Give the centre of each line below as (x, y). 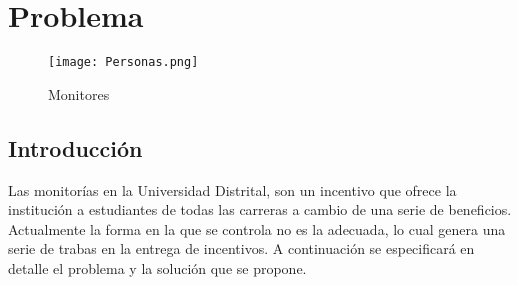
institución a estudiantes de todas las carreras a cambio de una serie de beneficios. (260, 209)
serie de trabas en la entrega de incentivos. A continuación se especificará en (241, 248)
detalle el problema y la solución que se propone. (157, 267)
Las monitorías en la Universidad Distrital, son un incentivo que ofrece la (232, 189)
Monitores (79, 93)
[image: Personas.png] (123, 62)
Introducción (75, 147)
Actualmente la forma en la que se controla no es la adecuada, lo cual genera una (257, 228)
